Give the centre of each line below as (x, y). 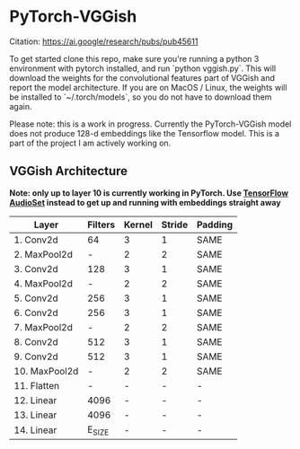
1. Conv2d (36, 240)
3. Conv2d (36, 269)
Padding (215, 224)
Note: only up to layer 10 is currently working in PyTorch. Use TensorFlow (149, 193)
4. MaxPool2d (44, 283)
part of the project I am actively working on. (90, 143)
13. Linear (35, 415)
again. (21, 106)
